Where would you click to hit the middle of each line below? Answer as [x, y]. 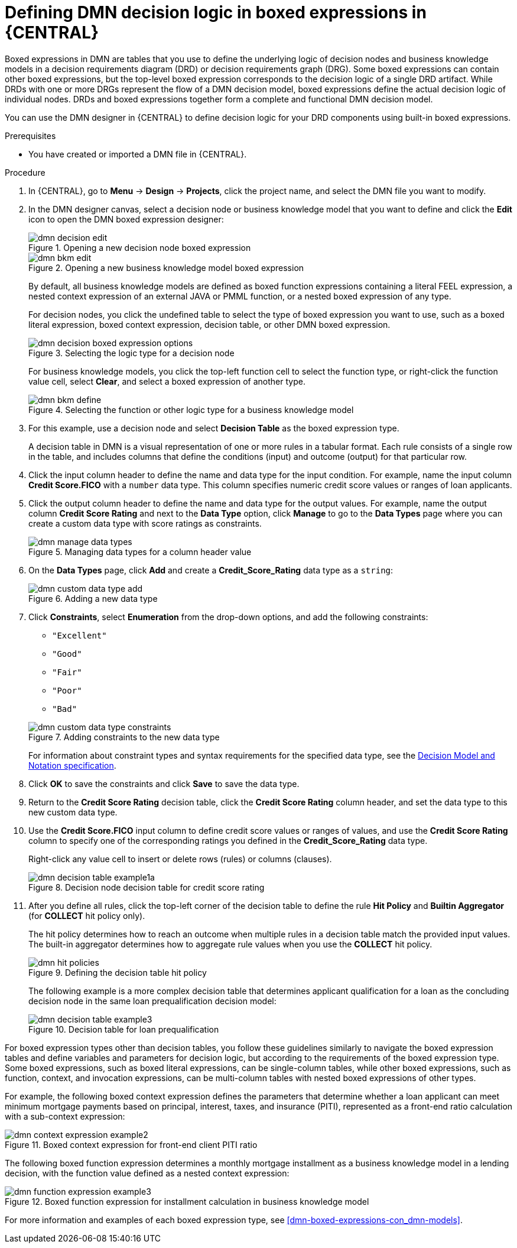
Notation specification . [72, 765]
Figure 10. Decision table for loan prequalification [124, 1029]
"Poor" [67, 690]
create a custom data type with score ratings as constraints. [145, 523]
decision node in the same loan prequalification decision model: [152, 1001]
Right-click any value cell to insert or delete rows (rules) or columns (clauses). [180, 859]
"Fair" [67, 672]
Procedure [25, 172]
